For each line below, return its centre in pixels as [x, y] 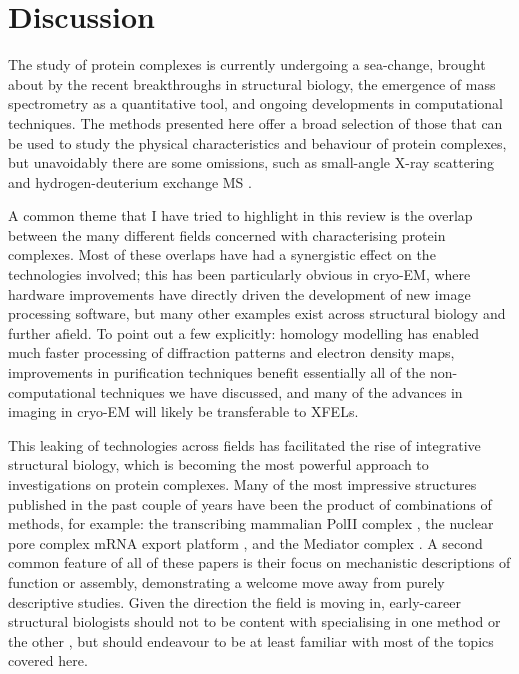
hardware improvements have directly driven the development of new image [239, 293]
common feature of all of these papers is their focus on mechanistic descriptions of [259, 562]
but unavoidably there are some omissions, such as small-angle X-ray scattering [251, 162]
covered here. [48, 660]
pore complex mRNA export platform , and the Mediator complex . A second [245, 542]
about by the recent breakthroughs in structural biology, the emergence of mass [252, 83]
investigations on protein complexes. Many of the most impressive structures [242, 484]
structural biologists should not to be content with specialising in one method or [254, 621]
